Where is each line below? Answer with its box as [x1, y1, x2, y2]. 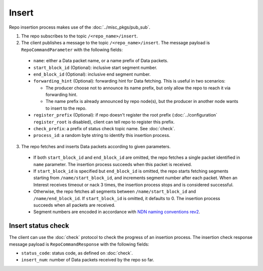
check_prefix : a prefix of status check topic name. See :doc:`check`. [33, 126, 175, 132]
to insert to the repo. [45, 105, 87, 111]
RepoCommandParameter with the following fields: [21, 47, 123, 52]
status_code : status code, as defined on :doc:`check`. [21, 250, 133, 256]
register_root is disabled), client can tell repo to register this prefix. [33, 119, 175, 125]
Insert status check [9, 221, 69, 230]
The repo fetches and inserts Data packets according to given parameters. [21, 143, 171, 149]
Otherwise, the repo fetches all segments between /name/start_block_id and [33, 188, 196, 194]
